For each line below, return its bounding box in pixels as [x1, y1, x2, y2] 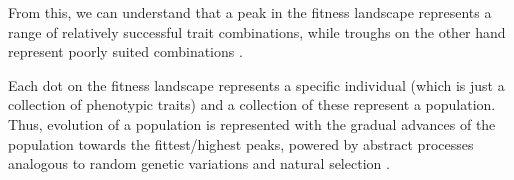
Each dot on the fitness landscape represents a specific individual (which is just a [8, 74, 505, 95]
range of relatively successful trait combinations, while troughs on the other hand [8, 21, 506, 42]
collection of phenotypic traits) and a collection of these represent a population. [8, 94, 496, 115]
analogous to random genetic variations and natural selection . [8, 153, 390, 174]
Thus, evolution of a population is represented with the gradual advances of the [8, 113, 496, 134]
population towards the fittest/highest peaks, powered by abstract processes [8, 133, 474, 154]
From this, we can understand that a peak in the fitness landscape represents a [8, 2, 492, 22]
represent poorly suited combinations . [8, 41, 243, 62]
